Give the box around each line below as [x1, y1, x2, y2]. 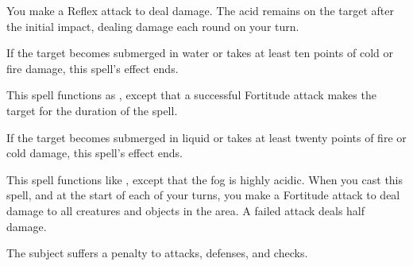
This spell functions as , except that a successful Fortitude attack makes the [6, 87, 376, 103]
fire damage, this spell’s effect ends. [6, 60, 179, 76]
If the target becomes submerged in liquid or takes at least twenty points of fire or [6, 129, 407, 145]
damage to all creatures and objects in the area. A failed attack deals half [6, 202, 365, 218]
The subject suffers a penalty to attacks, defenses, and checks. [6, 245, 308, 261]
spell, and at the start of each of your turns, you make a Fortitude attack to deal [6, 187, 400, 203]
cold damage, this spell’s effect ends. [6, 145, 183, 161]
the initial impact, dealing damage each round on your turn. [6, 17, 299, 34]
